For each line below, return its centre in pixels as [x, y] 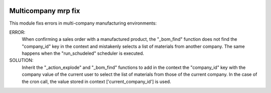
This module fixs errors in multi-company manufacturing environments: [83, 23]
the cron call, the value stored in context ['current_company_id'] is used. [97, 81]
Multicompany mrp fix [45, 11]
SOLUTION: [21, 60]
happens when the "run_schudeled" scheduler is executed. [83, 53]
